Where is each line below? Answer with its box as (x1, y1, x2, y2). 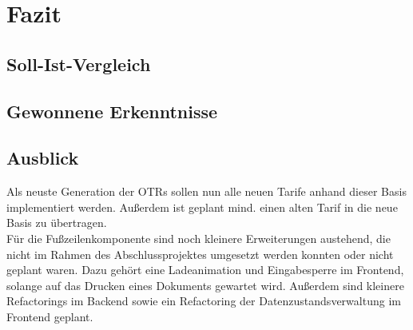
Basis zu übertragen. (6, 214, 107, 231)
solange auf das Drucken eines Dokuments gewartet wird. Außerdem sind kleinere (6, 276, 404, 293)
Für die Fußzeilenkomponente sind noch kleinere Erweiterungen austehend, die (6, 229, 391, 246)
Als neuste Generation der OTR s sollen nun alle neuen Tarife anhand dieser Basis (6, 183, 407, 200)
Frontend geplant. (6, 308, 93, 324)
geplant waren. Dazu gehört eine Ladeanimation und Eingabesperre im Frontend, (6, 261, 404, 278)
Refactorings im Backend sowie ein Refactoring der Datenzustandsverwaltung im (6, 292, 401, 309)
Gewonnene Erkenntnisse (6, 98, 218, 123)
